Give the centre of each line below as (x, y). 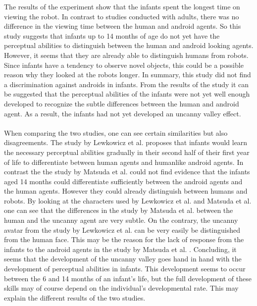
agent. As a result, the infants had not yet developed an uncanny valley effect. (123, 113)
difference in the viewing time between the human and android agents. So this (123, 26)
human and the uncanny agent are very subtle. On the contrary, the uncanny (121, 220)
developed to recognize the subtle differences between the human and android (122, 103)
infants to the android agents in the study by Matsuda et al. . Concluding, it (120, 249)
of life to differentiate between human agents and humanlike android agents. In (124, 162)
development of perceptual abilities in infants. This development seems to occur (125, 269)
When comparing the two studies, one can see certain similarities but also (116, 132)
